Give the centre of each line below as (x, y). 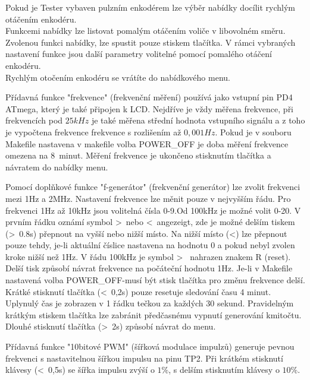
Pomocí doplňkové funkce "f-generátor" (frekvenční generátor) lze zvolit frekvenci (153, 187)
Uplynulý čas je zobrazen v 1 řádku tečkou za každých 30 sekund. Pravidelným (150, 303)
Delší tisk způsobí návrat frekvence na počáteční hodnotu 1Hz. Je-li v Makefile (149, 268)
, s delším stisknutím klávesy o (224, 370)
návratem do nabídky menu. (57, 167)
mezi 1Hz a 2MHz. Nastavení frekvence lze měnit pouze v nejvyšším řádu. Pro (148, 198)
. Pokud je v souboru (253, 132)
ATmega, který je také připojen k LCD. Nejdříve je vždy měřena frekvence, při (150, 108)
